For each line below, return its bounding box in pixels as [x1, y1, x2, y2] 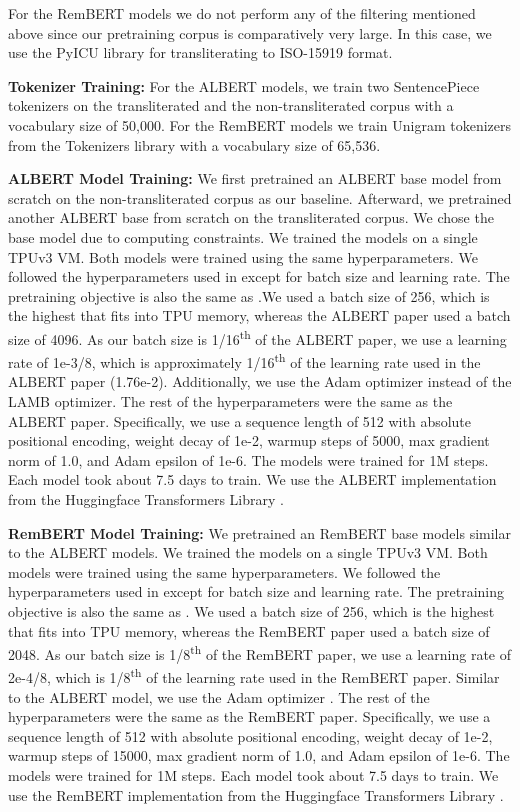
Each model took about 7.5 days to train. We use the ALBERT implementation [8, 469, 497, 490]
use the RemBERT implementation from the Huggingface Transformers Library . [8, 784, 504, 805]
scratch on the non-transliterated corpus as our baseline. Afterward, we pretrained [8, 187, 512, 208]
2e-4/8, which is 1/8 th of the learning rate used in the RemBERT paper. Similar [8, 664, 500, 688]
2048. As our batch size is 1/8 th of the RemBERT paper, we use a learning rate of [8, 641, 511, 664]
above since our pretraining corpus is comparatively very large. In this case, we [8, 22, 492, 43]
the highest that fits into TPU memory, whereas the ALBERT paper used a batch [8, 305, 511, 326]
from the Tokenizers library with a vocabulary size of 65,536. [8, 134, 381, 155]
